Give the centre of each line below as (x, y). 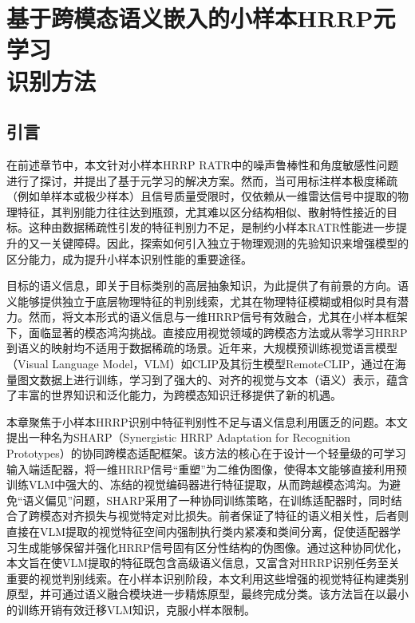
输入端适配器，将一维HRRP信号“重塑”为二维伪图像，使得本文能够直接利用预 (207, 468)
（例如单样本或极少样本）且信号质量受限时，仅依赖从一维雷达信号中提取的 (202, 196)
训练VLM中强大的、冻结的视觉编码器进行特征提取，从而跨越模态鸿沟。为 (198, 484)
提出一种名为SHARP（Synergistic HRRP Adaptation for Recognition (179, 437)
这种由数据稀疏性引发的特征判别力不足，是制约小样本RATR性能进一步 (212, 227)
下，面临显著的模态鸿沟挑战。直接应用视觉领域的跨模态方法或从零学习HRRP (207, 332)
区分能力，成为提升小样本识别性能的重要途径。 (129, 258)
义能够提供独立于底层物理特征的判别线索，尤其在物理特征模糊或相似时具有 (202, 301)
